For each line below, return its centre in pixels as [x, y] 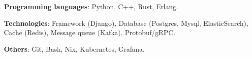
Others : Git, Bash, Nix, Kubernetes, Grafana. [74, 48]
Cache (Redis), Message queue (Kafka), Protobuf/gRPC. [90, 32]
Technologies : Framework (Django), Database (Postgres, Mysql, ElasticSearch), [126, 23]
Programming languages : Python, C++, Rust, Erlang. [91, 6]
